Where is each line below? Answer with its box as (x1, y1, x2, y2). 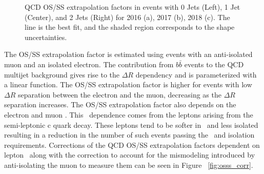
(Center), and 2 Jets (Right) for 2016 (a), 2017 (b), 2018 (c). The (25, 11, 230, 22)
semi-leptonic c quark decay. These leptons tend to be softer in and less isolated (4, 119, 258, 130)
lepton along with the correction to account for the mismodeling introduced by (4, 149, 255, 160)
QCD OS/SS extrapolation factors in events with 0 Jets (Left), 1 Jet (25, 2, 240, 12)
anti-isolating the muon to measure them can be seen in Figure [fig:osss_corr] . (4, 159, 253, 170)
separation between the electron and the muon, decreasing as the (17, 89, 221, 100)
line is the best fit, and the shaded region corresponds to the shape (25, 22, 235, 32)
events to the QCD (184, 59, 244, 69)
